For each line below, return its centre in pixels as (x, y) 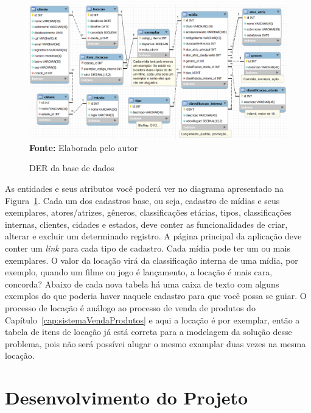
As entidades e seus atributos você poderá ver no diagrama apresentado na (144, 189)
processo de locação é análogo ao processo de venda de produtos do (130, 308)
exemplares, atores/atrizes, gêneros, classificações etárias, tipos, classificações (148, 212)
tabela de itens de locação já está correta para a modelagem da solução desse (149, 332)
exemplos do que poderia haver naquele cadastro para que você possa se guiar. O (156, 296)
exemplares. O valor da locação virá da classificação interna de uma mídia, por (152, 260)
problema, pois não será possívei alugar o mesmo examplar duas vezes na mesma (155, 343)
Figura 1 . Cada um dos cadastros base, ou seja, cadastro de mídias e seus (142, 200)
